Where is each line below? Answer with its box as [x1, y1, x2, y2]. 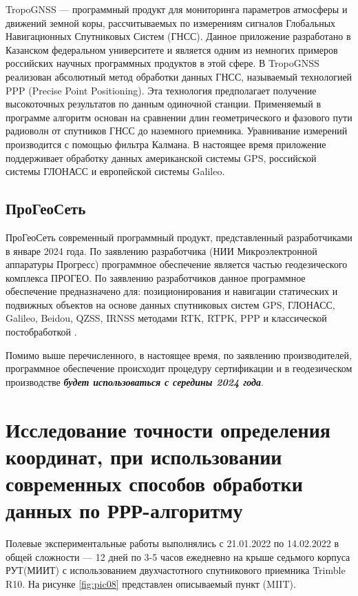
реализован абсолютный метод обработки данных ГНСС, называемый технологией [6, 69, 352, 83]
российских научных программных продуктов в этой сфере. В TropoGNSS [6, 56, 319, 70]
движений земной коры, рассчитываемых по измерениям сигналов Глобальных [6, 15, 336, 30]
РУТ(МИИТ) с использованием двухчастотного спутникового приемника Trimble [6, 563, 346, 577]
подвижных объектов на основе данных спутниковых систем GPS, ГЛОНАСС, [6, 297, 335, 311]
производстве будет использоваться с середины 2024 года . [6, 374, 264, 389]
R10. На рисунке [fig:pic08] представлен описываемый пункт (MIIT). [6, 576, 296, 590]
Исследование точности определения [6, 415, 330, 443]
